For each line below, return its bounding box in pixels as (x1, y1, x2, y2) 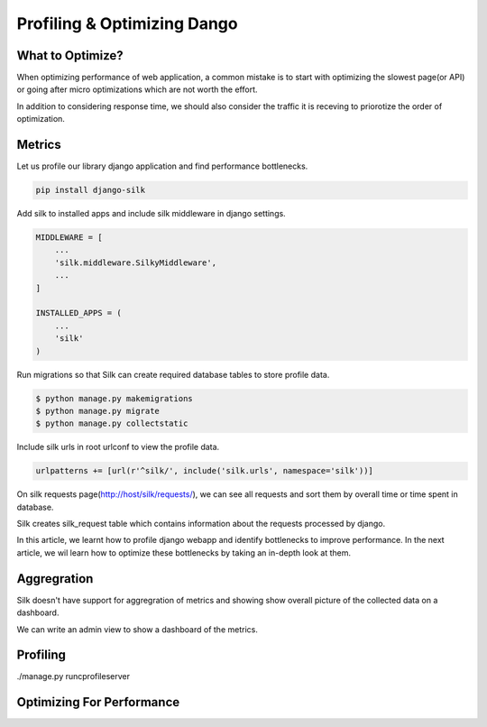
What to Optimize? (16, 48, 124, 63)
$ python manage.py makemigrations (35, 393, 193, 403)
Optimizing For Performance (16, 695, 180, 710)
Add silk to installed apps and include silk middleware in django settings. (16, 208, 286, 219)
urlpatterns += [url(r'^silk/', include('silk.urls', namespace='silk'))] (35, 465, 374, 476)
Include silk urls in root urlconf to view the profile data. (16, 442, 220, 453)
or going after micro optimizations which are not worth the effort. (16, 84, 258, 95)
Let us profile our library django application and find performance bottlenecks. (16, 161, 308, 171)
